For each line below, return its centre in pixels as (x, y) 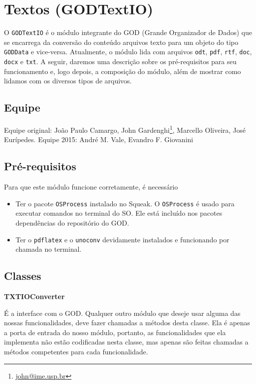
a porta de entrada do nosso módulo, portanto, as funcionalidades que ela (115, 332)
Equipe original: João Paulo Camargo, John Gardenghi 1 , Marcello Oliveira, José (125, 129)
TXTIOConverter (34, 296)
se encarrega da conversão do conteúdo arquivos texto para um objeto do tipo (121, 42)
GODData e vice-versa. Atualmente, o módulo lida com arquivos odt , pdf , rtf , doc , (128, 52)
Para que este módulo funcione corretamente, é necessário (91, 187)
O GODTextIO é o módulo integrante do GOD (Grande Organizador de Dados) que (128, 32)
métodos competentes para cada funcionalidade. (76, 351)
